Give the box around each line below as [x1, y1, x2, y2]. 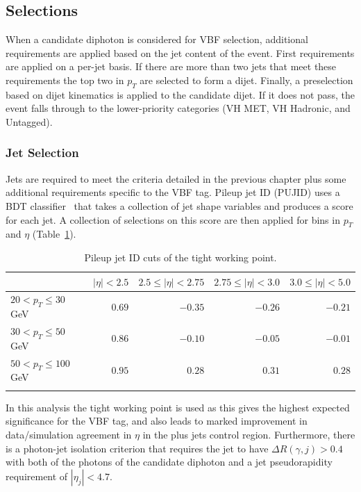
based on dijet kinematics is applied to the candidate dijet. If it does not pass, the [6, 87, 355, 101]
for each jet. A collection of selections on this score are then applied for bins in [6, 212, 340, 227]
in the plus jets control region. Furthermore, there [142, 427, 355, 441]
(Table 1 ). [32, 227, 76, 241]
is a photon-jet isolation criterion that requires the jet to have [6, 441, 269, 455]
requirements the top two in [6, 72, 124, 87]
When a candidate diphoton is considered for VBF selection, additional [6, 32, 308, 47]
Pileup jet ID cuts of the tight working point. [84, 249, 277, 264]
